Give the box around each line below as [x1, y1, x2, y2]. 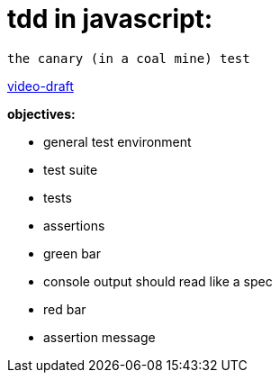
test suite [43, 161, 98, 177]
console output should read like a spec [43, 273, 273, 289]
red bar [43, 301, 86, 317]
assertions [43, 217, 105, 233]
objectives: [7, 105, 76, 122]
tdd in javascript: [7, 4, 213, 34]
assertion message [43, 329, 156, 345]
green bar [43, 245, 101, 261]
